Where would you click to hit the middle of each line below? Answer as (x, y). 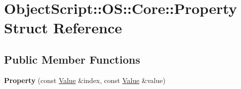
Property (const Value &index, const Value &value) (85, 80)
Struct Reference (63, 28)
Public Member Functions (72, 59)
